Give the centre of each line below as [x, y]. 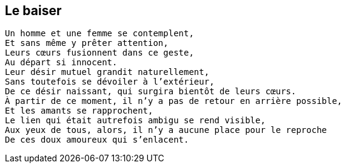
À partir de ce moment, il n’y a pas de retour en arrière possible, [174, 101]
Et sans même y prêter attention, [87, 43]
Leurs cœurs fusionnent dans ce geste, [99, 53]
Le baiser [33, 11]
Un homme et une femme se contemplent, [99, 34]
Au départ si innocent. [61, 63]
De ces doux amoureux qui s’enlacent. [97, 140]
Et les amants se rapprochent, [79, 111]
